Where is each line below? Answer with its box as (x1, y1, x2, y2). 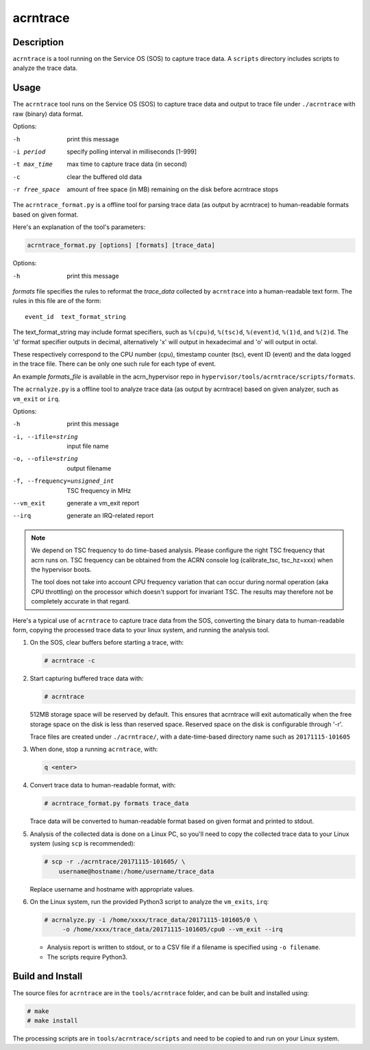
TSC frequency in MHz (66, 486, 132, 494)
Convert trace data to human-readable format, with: (29, 781, 176, 789)
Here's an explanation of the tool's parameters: (12, 223, 146, 231)
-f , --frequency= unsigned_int (12, 477, 114, 485)
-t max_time (12, 160, 53, 168)
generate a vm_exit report (66, 499, 140, 508)
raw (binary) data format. (12, 110, 84, 118)
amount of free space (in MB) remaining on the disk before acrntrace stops (66, 185, 279, 193)
